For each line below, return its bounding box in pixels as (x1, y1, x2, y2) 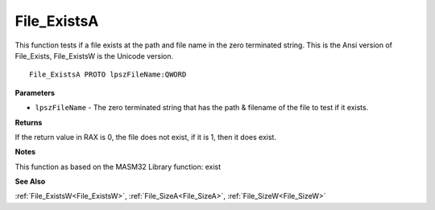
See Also (14, 177, 46, 187)
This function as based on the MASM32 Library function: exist (14, 162, 222, 171)
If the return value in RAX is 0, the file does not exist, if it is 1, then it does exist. (14, 132, 277, 142)
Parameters (14, 88, 56, 97)
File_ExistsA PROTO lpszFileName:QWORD (29, 70, 187, 80)
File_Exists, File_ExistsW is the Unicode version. (14, 51, 174, 60)
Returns (14, 117, 43, 127)
